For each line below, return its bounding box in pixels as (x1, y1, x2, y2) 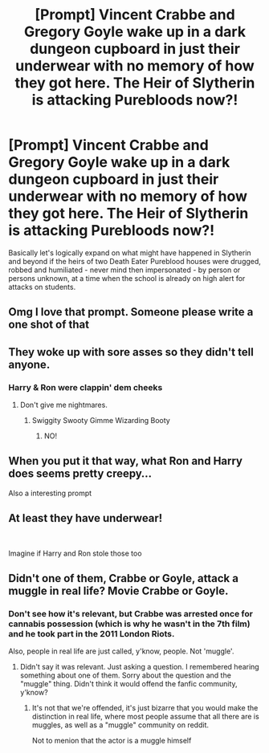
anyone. (8, 357, 51, 371)
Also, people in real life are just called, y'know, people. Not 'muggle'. (8, 646, 234, 656)
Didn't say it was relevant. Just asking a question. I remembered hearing (19, 662, 259, 672)
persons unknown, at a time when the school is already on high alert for (8, 273, 246, 283)
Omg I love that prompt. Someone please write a (8, 305, 254, 319)
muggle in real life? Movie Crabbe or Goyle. (8, 584, 229, 598)
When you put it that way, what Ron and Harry (8, 454, 243, 468)
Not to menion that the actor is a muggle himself (31, 736, 192, 746)
